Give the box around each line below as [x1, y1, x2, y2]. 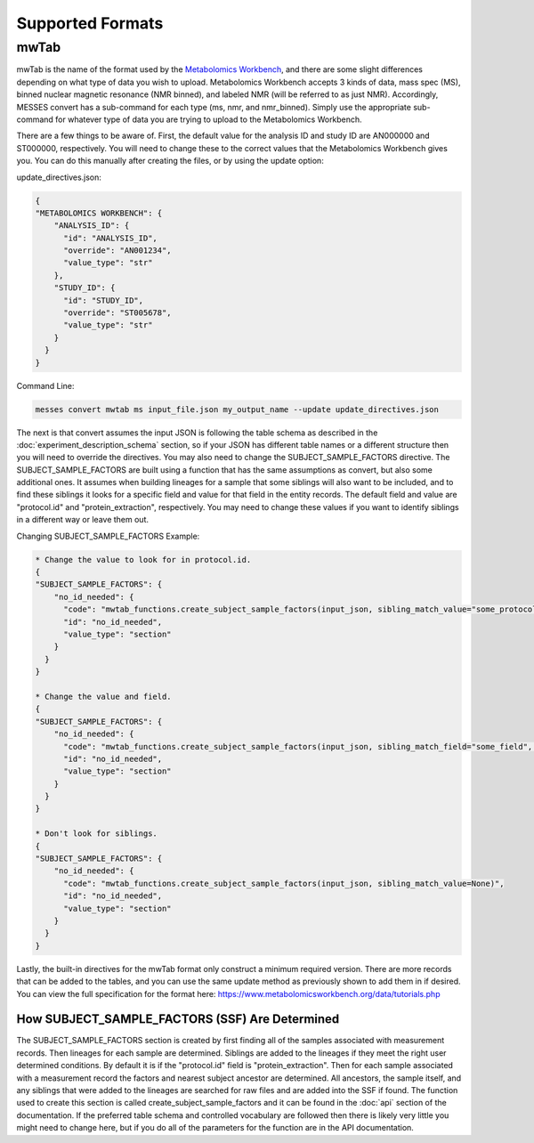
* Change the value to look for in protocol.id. [35, 555, 252, 564]
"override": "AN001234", [63, 246, 173, 255]
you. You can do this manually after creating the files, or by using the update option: [16, 156, 324, 166]
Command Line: [16, 380, 75, 391]
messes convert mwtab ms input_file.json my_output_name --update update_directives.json [35, 404, 440, 414]
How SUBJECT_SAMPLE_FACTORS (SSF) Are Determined [16, 1011, 340, 1027]
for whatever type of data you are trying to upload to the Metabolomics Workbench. [54, 114, 362, 125]
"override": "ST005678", [63, 308, 173, 318]
